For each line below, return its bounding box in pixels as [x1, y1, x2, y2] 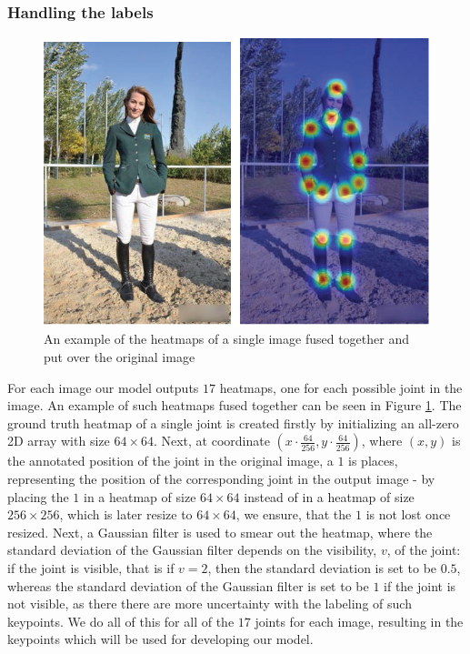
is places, [348, 451, 398, 470]
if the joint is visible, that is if [7, 558, 175, 577]
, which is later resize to [59, 505, 193, 524]
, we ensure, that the [235, 505, 352, 524]
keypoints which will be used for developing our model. [7, 629, 314, 649]
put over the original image [44, 347, 195, 366]
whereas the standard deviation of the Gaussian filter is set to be [7, 576, 369, 595]
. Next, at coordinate [153, 431, 270, 450]
